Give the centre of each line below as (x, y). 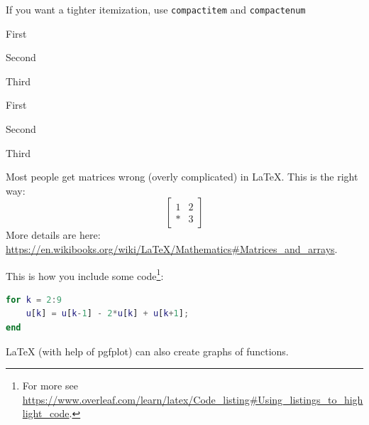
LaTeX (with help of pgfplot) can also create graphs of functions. (147, 351)
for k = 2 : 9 (34, 300)
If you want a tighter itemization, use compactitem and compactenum (156, 9)
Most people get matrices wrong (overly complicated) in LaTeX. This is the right (182, 177)
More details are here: (53, 235)
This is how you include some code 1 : (85, 274)
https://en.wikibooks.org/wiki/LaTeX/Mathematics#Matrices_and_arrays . (172, 249)
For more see (50, 386)
